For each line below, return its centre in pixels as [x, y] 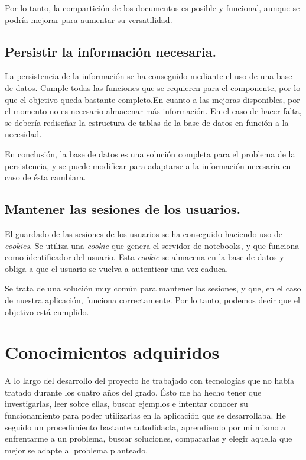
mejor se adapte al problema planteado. [76, 450]
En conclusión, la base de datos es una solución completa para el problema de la [150, 153]
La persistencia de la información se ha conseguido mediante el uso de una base [149, 76]
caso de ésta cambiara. [45, 177]
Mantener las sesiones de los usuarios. [123, 209]
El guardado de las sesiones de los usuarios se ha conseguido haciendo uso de [144, 233]
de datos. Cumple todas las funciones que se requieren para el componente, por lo [153, 87]
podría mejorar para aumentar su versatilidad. [89, 19]
